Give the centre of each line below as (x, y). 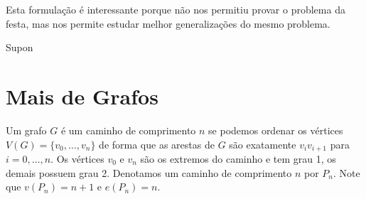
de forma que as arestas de (157, 144)
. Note (347, 172)
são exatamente (263, 144)
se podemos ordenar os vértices (276, 130)
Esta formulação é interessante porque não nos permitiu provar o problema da (176, 9)
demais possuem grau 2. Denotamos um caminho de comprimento (149, 172)
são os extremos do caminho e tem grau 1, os (238, 158)
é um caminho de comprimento (128, 130)
